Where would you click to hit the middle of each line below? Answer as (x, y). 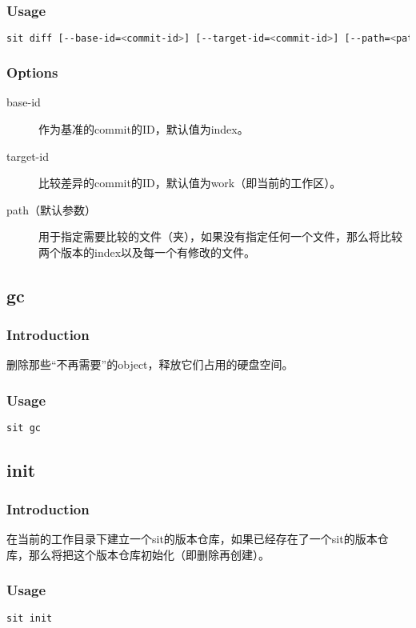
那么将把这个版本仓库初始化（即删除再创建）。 (149, 554)
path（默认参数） (52, 209)
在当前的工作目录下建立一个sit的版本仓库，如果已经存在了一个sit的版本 (192, 539)
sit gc (24, 428)
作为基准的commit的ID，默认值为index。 (144, 128)
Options (32, 72)
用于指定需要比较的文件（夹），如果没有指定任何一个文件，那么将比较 (220, 236)
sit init (30, 618)
